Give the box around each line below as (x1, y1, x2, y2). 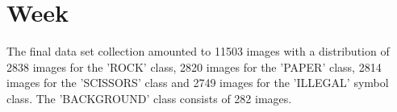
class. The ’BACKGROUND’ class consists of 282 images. (6, 89, 292, 106)
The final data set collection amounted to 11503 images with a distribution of (6, 43, 390, 60)
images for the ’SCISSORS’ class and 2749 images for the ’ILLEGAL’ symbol (6, 74, 389, 91)
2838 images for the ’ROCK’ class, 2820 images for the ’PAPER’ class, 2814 (6, 58, 382, 75)
